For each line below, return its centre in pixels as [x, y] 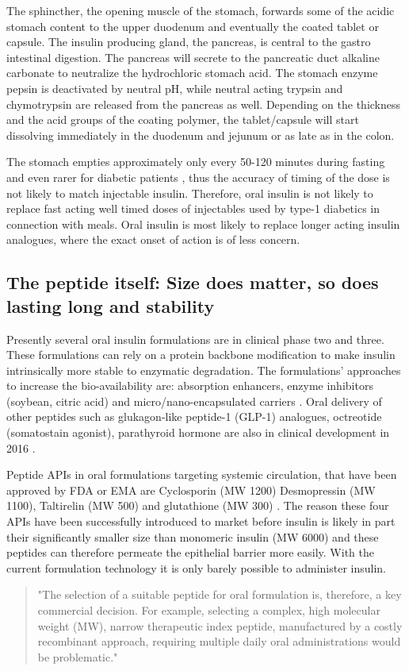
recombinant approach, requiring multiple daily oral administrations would [219, 641]
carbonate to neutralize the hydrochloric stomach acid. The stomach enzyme [192, 73]
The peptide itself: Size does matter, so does [193, 282]
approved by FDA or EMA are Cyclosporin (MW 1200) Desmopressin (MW [191, 490]
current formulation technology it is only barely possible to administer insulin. [196, 567]
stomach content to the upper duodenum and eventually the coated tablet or [193, 26]
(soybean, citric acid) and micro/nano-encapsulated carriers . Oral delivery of [194, 401]
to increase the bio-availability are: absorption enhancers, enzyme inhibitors [190, 386]
